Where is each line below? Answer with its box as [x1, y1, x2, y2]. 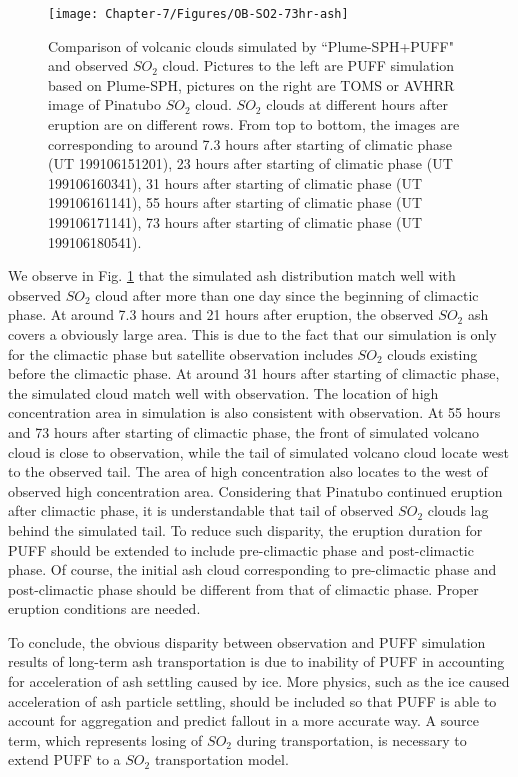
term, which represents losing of [8, 729, 203, 750]
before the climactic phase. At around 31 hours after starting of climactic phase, [8, 363, 500, 384]
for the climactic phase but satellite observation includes [8, 343, 353, 364]
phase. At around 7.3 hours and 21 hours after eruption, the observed [8, 304, 434, 325]
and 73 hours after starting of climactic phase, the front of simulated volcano [8, 421, 480, 442]
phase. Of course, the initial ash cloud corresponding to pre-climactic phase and [8, 559, 497, 580]
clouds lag [427, 500, 489, 521]
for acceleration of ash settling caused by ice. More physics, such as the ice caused [8, 671, 510, 692]
